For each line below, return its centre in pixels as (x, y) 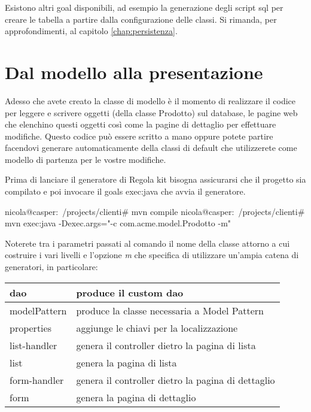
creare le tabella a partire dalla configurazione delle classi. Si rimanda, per (141, 19)
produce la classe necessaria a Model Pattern (170, 310)
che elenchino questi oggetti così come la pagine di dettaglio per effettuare (141, 124)
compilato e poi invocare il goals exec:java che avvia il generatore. (125, 191)
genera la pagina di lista (126, 362)
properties (31, 328)
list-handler (33, 345)
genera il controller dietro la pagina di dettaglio (176, 380)
